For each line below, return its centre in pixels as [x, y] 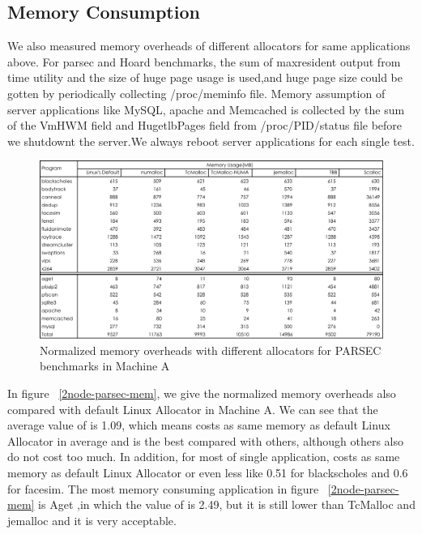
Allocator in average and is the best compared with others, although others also [206, 440]
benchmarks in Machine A [105, 366]
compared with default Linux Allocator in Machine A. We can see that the [193, 409]
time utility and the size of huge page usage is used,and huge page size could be [205, 77]
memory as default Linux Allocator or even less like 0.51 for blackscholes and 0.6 [208, 472]
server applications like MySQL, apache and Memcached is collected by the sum [206, 109]
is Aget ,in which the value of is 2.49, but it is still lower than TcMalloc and [227, 504]
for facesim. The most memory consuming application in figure [163, 488]
